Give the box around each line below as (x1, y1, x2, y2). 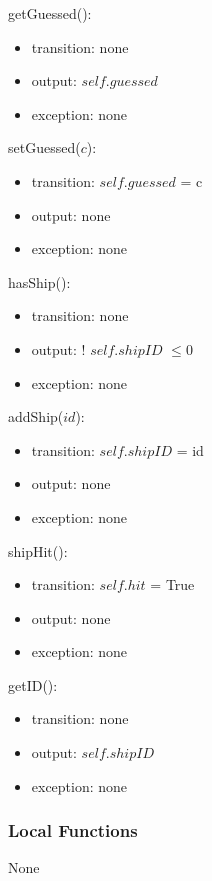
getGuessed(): (8, 3, 92, 23)
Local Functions (8, 818, 138, 843)
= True (150, 574, 195, 595)
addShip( (8, 406, 64, 427)
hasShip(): (8, 271, 71, 292)
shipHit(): (8, 540, 68, 561)
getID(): (8, 674, 58, 695)
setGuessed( (8, 137, 81, 158)
